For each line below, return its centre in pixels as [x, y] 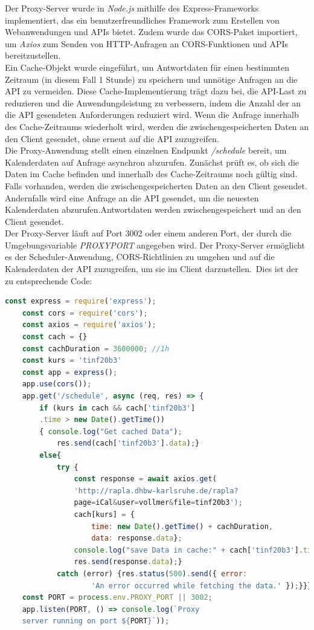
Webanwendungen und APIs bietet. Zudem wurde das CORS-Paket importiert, [151, 32]
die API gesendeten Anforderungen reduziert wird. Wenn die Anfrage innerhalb [152, 115]
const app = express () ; [70, 372]
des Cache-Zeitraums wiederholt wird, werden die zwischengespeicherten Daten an [157, 126]
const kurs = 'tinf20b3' [72, 361]
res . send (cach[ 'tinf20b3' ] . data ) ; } [128, 443]
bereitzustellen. [33, 55]
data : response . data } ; [137, 538]
